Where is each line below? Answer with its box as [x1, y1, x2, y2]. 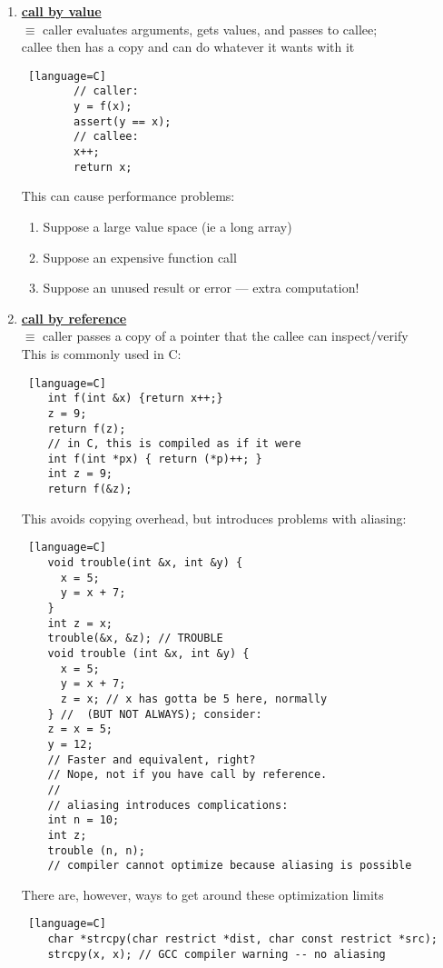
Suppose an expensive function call [43, 247, 237, 266]
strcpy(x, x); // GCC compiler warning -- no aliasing [47, 947, 386, 961]
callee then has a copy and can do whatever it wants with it [21, 37, 355, 56]
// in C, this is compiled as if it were [47, 437, 301, 451]
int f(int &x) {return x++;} [47, 392, 223, 405]
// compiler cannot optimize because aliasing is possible [47, 859, 412, 873]
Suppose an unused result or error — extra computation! [43, 278, 359, 297]
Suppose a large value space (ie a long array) [43, 216, 292, 235]
